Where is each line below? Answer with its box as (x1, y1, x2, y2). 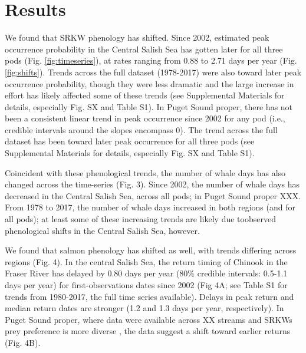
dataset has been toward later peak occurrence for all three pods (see (5, 135, 255, 147)
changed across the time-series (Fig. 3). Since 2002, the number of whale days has (5, 178, 300, 190)
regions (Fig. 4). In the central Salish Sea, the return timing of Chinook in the (5, 255, 288, 268)
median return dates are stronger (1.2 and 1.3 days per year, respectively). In (5, 302, 284, 314)
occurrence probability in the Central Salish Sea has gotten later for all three (5, 42, 283, 55)
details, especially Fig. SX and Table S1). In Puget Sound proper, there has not (5, 100, 293, 113)
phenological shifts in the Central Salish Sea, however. (5, 224, 200, 236)
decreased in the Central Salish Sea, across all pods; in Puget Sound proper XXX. (5, 189, 301, 202)
